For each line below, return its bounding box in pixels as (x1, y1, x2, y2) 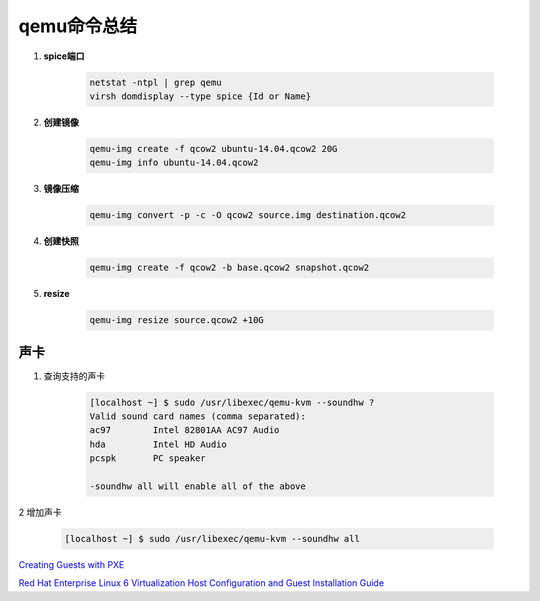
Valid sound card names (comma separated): (89, 411, 307, 422)
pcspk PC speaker (89, 453, 207, 464)
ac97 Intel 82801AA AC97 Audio (89, 425, 280, 436)
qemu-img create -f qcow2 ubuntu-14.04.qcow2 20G (89, 143, 338, 154)
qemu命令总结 (18, 15, 138, 37)
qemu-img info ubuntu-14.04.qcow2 (89, 157, 259, 169)
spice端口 (43, 50, 85, 62)
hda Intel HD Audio (89, 438, 227, 450)
